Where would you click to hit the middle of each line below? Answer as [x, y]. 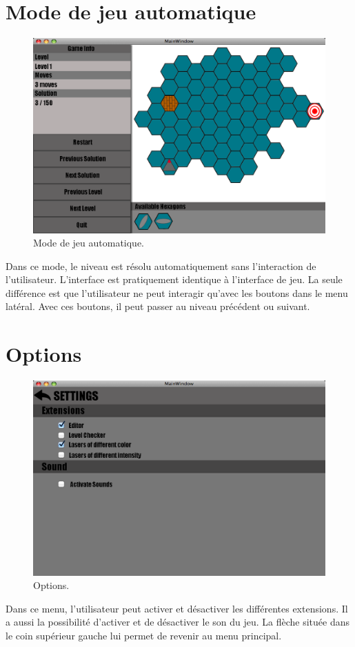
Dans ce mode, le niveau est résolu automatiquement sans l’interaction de [161, 265]
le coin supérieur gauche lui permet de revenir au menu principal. [144, 635]
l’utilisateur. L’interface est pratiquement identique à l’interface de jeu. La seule [174, 279]
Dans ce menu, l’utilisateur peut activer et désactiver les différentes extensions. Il [177, 608]
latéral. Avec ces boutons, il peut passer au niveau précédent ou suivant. [158, 306]
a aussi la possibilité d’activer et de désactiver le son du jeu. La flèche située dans [177, 622]
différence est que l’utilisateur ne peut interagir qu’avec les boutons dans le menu [177, 292]
